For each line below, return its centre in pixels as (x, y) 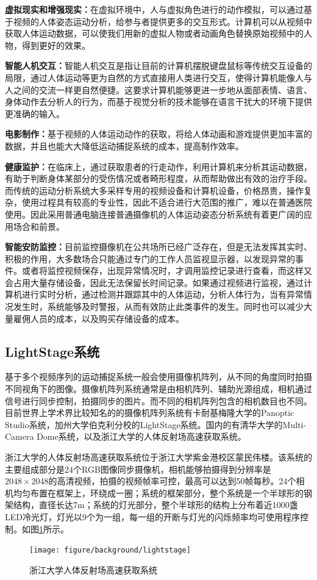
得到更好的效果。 (56, 45)
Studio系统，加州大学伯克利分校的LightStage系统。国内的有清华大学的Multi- (156, 424)
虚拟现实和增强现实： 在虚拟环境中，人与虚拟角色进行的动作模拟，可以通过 (154, 9)
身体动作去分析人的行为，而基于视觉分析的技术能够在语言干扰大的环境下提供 (158, 102)
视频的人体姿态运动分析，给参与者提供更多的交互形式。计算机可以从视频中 (162, 21)
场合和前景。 (39, 226)
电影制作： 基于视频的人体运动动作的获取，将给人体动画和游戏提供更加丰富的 (158, 134)
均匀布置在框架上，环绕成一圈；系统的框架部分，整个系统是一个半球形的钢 (162, 492)
